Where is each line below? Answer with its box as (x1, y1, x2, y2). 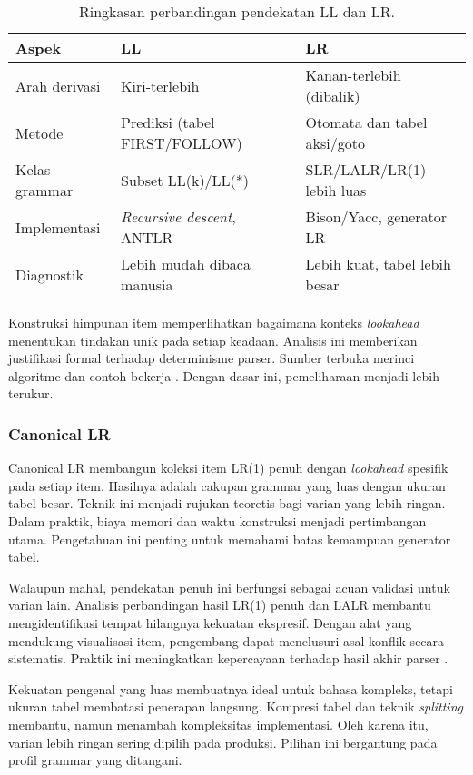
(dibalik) (305, 85, 360, 106)
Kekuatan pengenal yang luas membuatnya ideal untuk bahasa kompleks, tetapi (8, 679, 453, 698)
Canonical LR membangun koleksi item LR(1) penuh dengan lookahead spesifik (8, 458, 448, 477)
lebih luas (305, 180, 367, 201)
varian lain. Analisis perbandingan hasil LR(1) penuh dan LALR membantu (8, 595, 431, 614)
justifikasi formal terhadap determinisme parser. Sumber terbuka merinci (8, 348, 415, 368)
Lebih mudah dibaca (121, 253, 251, 274)
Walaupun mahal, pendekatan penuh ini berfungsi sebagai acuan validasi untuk (8, 577, 450, 596)
